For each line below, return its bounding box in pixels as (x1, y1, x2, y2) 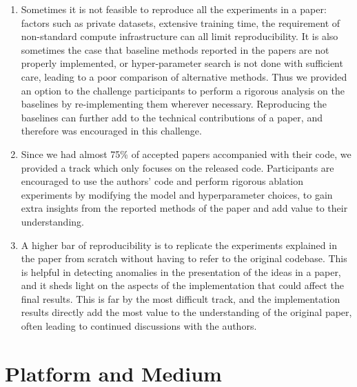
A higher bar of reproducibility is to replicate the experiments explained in (21, 237, 337, 252)
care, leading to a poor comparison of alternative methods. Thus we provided (21, 69, 347, 83)
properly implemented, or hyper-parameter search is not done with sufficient (21, 56, 343, 70)
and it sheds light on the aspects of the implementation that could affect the (21, 278, 344, 292)
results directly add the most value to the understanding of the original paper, (21, 305, 352, 319)
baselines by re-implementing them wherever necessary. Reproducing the (21, 97, 327, 111)
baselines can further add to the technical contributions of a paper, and (21, 110, 323, 124)
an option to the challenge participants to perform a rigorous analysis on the (21, 83, 345, 97)
